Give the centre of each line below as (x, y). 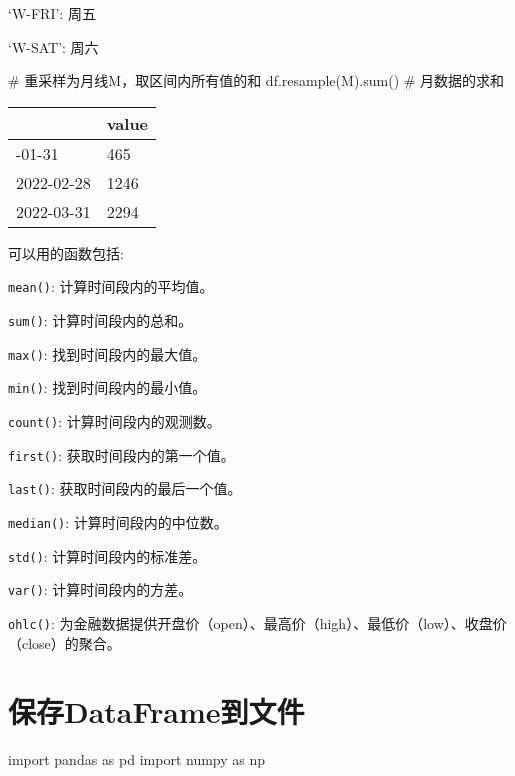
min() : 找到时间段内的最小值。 (107, 387)
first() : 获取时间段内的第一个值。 (121, 454)
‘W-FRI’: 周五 (52, 13)
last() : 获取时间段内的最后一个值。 (125, 488)
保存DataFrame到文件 (156, 711)
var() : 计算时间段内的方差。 (100, 589)
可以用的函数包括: (66, 252)
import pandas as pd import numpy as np (137, 759)
